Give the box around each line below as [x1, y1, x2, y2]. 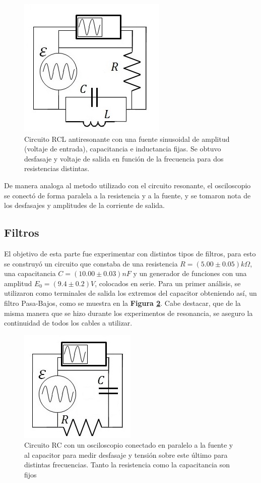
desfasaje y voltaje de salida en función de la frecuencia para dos [24, 153, 224, 164]
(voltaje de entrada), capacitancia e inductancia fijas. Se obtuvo [24, 143, 221, 154]
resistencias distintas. [24, 163, 90, 174]
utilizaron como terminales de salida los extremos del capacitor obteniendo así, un [4, 288, 257, 298]
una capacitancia [4, 268, 56, 279]
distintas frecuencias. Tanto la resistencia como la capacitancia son [24, 459, 230, 470]
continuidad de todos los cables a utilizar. [4, 317, 133, 328]
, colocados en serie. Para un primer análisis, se [95, 278, 241, 288]
